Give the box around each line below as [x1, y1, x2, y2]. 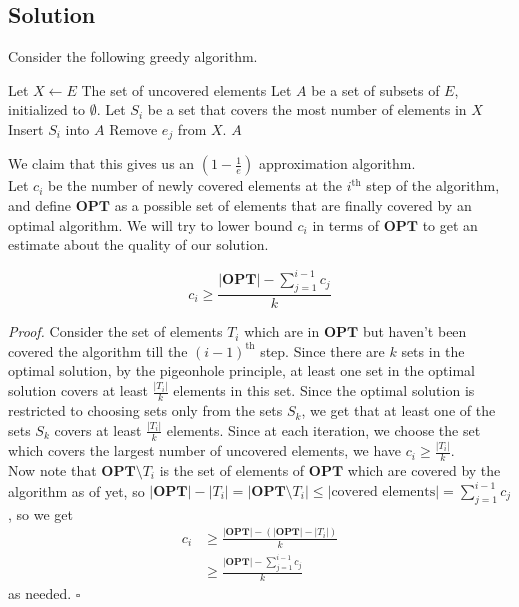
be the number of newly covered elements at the [47, 175, 343, 196]
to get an [422, 214, 478, 235]
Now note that [8, 459, 97, 480]
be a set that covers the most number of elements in [147, 99, 467, 120]
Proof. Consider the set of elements [8, 321, 223, 342]
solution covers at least [8, 380, 148, 401]
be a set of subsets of [311, 79, 440, 100]
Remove [109, 118, 158, 139]
